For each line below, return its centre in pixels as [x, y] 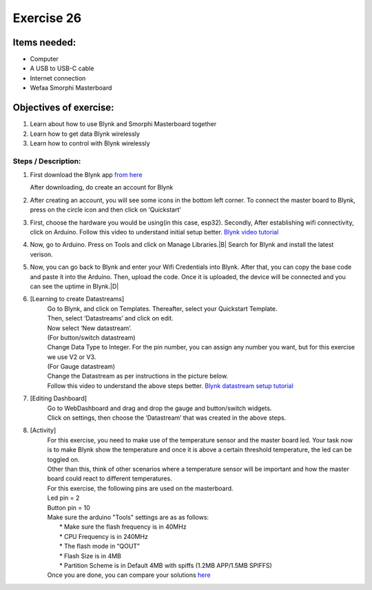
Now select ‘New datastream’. [90, 328]
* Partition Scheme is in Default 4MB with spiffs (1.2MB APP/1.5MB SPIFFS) [166, 565]
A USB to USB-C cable [62, 68]
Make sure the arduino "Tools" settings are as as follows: [128, 517]
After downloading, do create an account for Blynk [102, 187]
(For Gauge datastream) [81, 367]
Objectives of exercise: [63, 108]
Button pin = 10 [69, 507]
